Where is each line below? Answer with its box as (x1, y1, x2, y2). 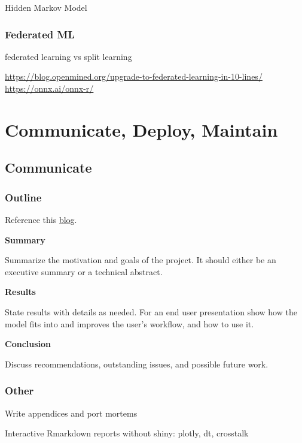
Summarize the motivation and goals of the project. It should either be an (5, 254, 276, 266)
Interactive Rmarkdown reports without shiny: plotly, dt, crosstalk (5, 427, 249, 439)
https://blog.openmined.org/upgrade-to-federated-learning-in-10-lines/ (5, 70, 263, 83)
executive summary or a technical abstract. (5, 265, 163, 278)
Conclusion (5, 337, 51, 350)
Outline (5, 189, 42, 204)
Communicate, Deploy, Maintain (5, 117, 278, 141)
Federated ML (5, 26, 75, 41)
